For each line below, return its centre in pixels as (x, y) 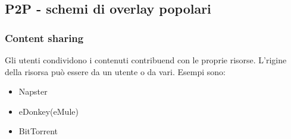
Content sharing (44, 38)
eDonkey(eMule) (48, 111)
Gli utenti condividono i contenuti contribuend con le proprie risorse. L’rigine (146, 60)
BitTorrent (38, 131)
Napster (33, 91)
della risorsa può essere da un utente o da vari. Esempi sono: (115, 71)
